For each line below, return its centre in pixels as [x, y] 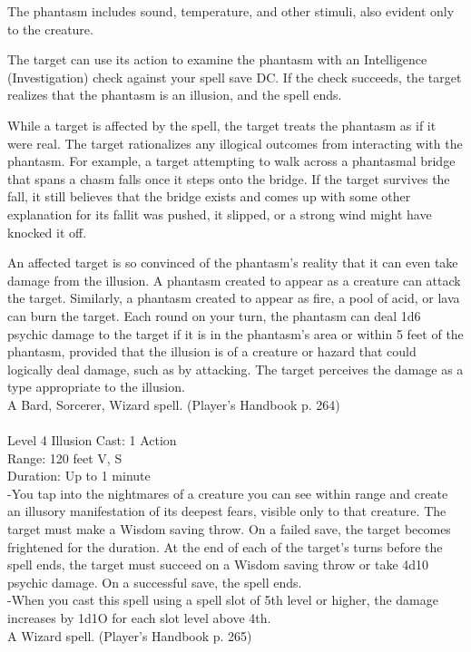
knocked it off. [47, 232]
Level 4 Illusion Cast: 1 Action [92, 440]
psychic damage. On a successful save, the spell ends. [155, 582]
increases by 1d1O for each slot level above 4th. [139, 618]
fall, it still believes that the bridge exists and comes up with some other [209, 196]
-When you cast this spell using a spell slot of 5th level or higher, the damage [223, 600]
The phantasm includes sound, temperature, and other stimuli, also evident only [231, 11]
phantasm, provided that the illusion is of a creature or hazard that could [212, 351]
